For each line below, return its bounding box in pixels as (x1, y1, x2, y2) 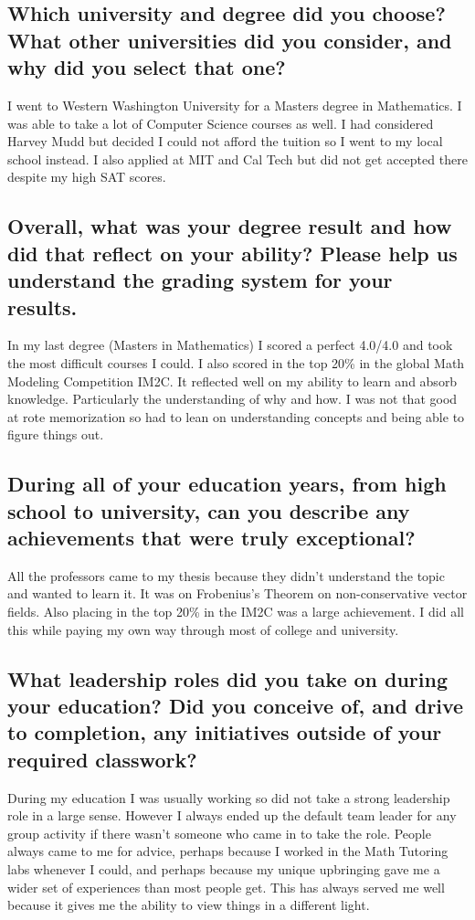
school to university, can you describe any (7, 496, 410, 524)
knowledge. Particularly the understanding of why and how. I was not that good (7, 389, 458, 408)
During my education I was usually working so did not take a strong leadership (7, 788, 450, 807)
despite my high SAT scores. (7, 167, 166, 186)
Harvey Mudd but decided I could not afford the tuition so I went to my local (7, 132, 443, 151)
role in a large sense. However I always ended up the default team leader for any (7, 806, 457, 825)
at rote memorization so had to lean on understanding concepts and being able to (7, 407, 465, 426)
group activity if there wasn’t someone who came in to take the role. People (7, 823, 431, 842)
